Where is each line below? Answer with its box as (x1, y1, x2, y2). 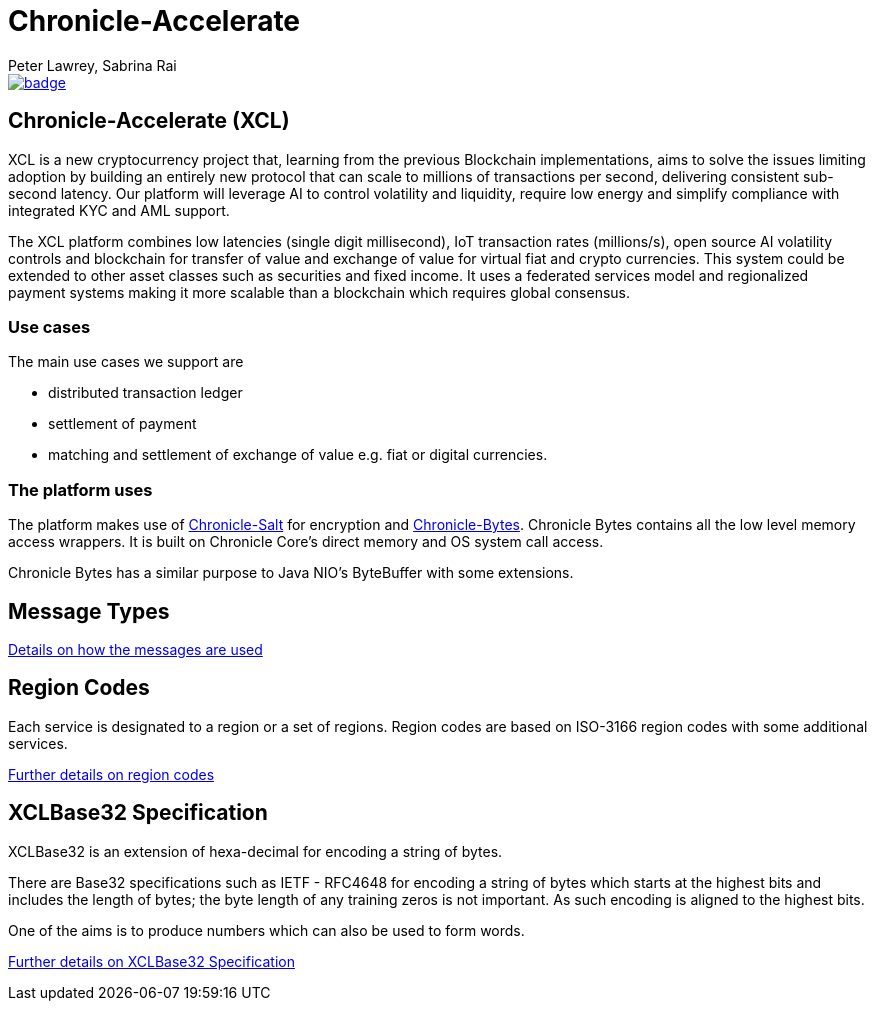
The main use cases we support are (8, 353, 244, 371)
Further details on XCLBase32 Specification (8, 952, 295, 970)
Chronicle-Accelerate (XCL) (8, 108, 290, 134)
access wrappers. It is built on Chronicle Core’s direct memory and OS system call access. (8, 533, 604, 551)
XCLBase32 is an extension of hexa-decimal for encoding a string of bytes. (8, 842, 503, 860)
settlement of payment (48, 415, 197, 433)
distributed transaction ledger (48, 384, 243, 402)
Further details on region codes (8, 765, 215, 783)
